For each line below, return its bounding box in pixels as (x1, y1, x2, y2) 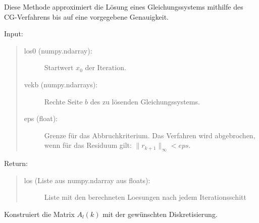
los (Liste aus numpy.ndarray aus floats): (24, 175, 150, 185)
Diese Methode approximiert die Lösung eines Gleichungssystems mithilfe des (4, 2, 243, 12)
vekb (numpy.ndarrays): (24, 79, 98, 89)
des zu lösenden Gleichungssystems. (90, 96, 200, 106)
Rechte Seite (44, 96, 83, 106)
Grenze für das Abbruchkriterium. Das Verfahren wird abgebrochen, (44, 130, 255, 140)
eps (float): (24, 113, 58, 124)
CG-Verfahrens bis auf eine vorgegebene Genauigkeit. (4, 11, 169, 22)
